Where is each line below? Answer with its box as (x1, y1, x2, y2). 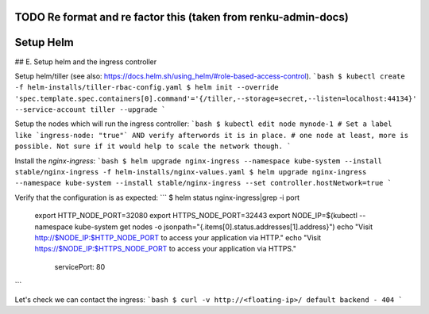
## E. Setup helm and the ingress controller (14, 56, 157, 67)
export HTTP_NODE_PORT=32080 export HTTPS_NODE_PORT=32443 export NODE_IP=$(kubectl (34, 211, 357, 220)
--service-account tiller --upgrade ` (14, 105, 166, 114)
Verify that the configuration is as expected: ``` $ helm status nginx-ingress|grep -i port (14, 193, 300, 202)
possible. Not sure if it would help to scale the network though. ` (14, 142, 292, 151)
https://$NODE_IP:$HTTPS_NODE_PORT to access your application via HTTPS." (34, 244, 297, 254)
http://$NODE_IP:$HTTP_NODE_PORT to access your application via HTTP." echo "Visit (34, 233, 322, 242)
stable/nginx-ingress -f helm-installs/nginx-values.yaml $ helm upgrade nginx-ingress (14, 167, 367, 177)
